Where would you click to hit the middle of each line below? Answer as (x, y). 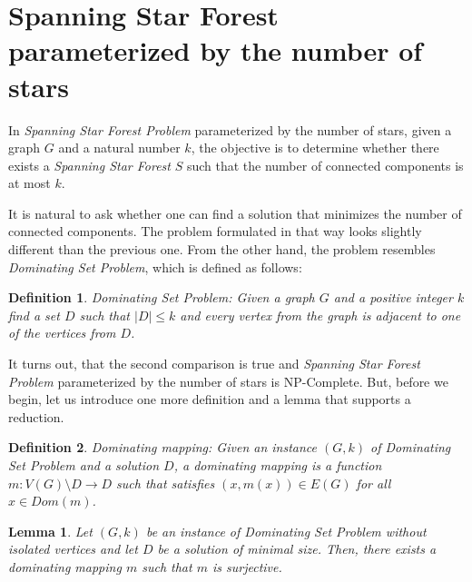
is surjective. (247, 566)
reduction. (36, 416)
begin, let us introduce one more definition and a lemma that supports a (210, 399)
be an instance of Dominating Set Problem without (286, 531)
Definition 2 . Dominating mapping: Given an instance (163, 447)
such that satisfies (166, 483)
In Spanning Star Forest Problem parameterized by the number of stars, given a (230, 129)
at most (29, 183)
